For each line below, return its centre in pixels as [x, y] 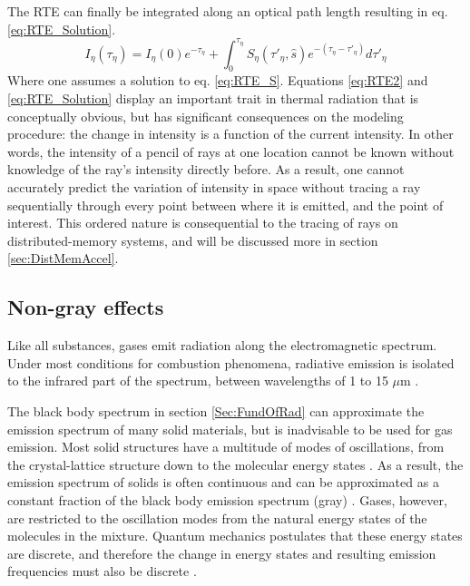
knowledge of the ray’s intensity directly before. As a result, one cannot [206, 169]
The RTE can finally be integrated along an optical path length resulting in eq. [228, 11]
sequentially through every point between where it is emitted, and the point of [225, 205]
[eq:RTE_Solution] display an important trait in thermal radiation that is [213, 98]
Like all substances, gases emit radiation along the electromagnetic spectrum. [222, 345]
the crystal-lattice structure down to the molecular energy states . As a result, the [235, 464]
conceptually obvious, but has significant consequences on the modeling [206, 116]
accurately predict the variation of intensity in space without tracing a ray [214, 187]
